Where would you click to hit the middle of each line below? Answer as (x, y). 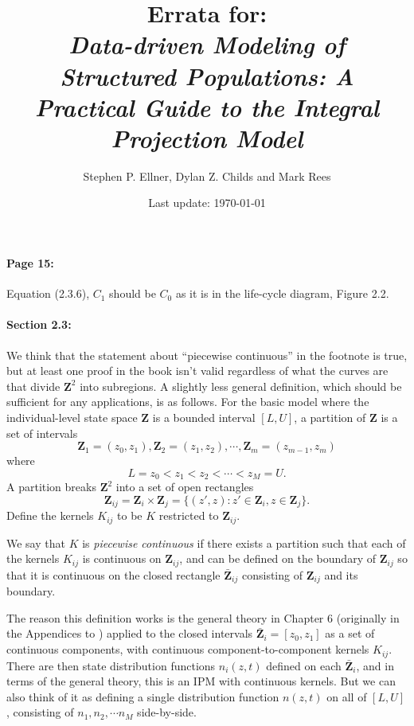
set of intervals (42, 433)
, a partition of (330, 418)
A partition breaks (51, 487)
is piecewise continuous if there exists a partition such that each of (244, 543)
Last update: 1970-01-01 (207, 203)
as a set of (350, 633)
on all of (347, 696)
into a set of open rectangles (185, 487)
